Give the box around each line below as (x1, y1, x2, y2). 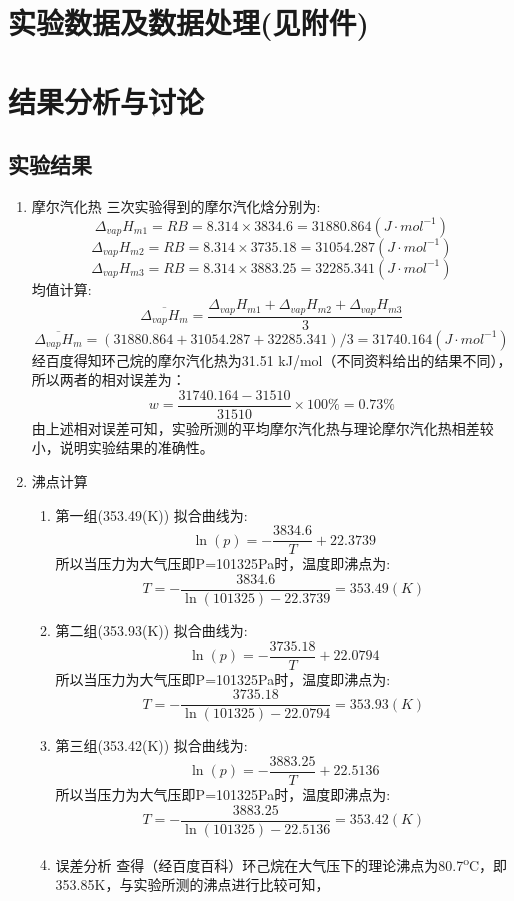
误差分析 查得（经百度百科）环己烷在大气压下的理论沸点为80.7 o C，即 (55, 851, 508, 875)
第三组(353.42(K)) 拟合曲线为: (55, 735, 248, 756)
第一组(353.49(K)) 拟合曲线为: (55, 504, 248, 525)
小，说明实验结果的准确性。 (31, 437, 214, 458)
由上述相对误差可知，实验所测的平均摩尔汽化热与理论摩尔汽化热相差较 (31, 417, 494, 438)
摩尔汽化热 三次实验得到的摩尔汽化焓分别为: (31, 195, 321, 216)
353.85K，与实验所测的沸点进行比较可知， (55, 873, 330, 894)
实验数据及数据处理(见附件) (8, 2, 370, 43)
